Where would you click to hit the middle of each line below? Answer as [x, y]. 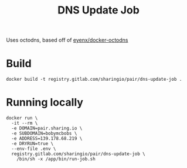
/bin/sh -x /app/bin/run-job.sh [56, 159]
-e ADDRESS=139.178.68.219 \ [47, 139]
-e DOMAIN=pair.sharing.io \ [47, 128]
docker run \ [22, 118]
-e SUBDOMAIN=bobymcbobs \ [44, 133]
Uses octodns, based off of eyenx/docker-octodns [67, 40]
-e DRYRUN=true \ [33, 144]
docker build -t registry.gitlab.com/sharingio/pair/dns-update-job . [94, 80]
